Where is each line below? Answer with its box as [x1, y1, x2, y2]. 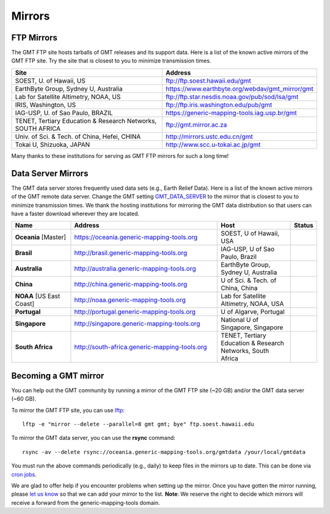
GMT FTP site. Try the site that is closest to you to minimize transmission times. [11, 57, 211, 64]
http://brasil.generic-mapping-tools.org [74, 248, 188, 257]
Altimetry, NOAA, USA [221, 300, 284, 308]
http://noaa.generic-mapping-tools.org [74, 296, 186, 304]
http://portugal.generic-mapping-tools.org [74, 308, 196, 316]
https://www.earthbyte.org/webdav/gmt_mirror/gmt [166, 84, 314, 93]
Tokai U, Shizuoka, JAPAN [15, 140, 90, 149]
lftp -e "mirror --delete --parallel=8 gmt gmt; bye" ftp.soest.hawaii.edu [22, 421, 254, 428]
